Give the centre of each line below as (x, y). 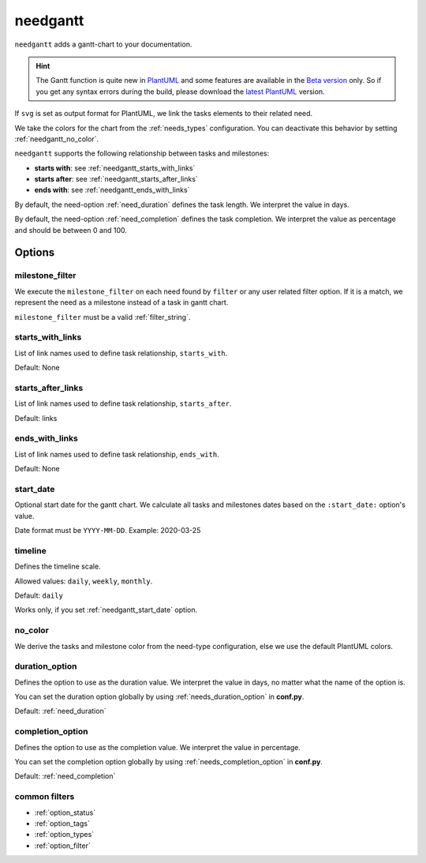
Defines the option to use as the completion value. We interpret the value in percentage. (158, 747)
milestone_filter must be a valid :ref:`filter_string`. (103, 317)
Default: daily (39, 595)
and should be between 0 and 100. (71, 230)
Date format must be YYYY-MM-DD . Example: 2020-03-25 (108, 531)
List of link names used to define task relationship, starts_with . (121, 353)
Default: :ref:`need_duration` (60, 711)
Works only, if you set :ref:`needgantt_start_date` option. (106, 610)
